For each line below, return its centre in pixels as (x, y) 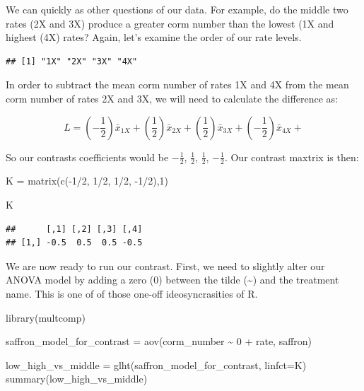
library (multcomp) (46, 317)
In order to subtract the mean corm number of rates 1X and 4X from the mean (177, 84)
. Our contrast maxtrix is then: (292, 157)
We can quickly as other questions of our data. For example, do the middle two (177, 9)
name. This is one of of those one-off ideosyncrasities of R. (132, 293)
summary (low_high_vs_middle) (77, 379)
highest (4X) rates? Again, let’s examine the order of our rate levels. (154, 37)
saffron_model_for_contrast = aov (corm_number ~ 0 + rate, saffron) (159, 341)
